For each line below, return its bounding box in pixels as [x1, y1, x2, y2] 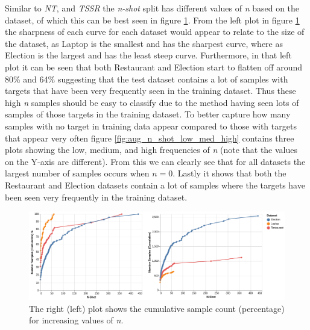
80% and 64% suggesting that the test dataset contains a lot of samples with [5, 72, 288, 85]
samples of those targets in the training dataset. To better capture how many [5, 108, 291, 120]
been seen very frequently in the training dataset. [5, 190, 188, 203]
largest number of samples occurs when [5, 167, 150, 179]
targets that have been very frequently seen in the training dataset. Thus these [5, 84, 296, 97]
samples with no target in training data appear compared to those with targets [5, 119, 297, 132]
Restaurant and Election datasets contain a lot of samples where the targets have [5, 178, 305, 191]
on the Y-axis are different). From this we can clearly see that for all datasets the [5, 155, 306, 167]
